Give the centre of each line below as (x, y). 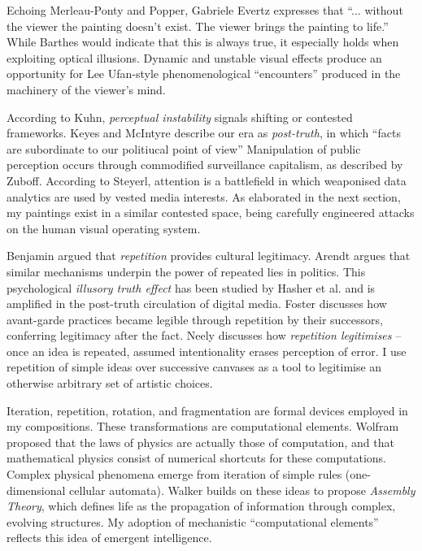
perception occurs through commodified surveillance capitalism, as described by (205, 165)
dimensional (36, 490)
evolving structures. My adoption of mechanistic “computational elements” (193, 521)
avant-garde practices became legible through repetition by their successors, (195, 319)
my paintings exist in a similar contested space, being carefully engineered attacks (211, 213)
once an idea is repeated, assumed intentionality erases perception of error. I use (207, 351)
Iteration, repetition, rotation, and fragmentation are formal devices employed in (207, 410)
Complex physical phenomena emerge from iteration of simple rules (174, 474)
